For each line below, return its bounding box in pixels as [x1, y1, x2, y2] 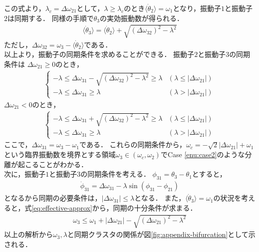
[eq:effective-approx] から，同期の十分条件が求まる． [31, 202, 197, 213]
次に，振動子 [4, 169, 46, 179]
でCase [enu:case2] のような [160, 149, 245, 160]
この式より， [4, 3, 45, 13]
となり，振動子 [173, 3, 222, 13]
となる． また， [134, 193, 186, 203]
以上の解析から [4, 229, 53, 240]
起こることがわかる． [17, 159, 88, 169]
